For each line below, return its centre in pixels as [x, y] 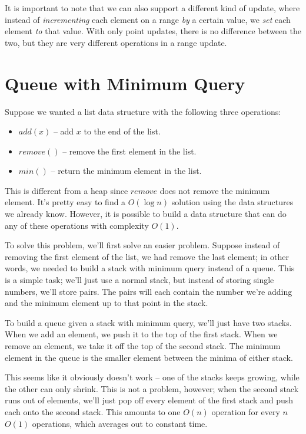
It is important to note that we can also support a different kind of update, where [152, 8]
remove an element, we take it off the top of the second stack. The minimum [143, 346]
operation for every [246, 411]
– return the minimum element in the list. [126, 171]
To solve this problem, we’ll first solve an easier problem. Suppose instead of [142, 245]
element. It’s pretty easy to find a [65, 202]
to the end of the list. [122, 131]
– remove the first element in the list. [129, 151]
